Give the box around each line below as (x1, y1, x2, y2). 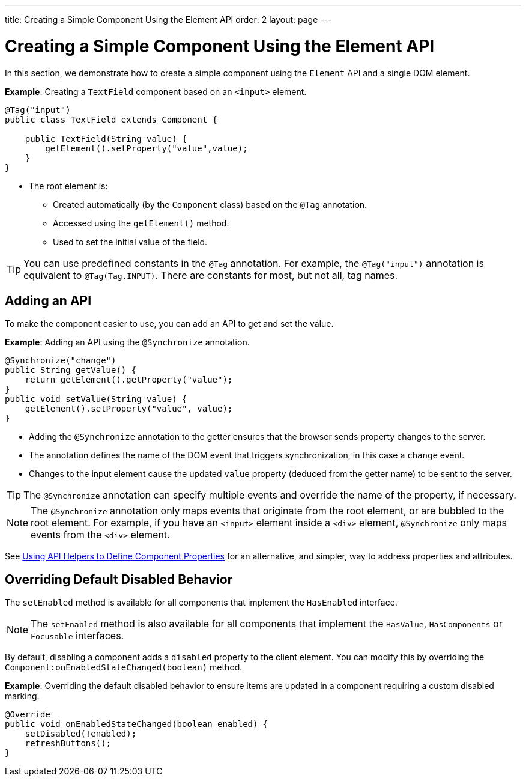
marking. (5, 691, 40, 702)
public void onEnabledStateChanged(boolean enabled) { (5, 719, 268, 729)
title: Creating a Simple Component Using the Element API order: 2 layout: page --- (5, 14, 332, 25)
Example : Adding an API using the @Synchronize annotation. (5, 337, 250, 348)
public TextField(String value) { (25, 133, 187, 144)
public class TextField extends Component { (5, 114, 218, 124)
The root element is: (29, 180, 108, 191)
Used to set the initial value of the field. (53, 236, 208, 247)
